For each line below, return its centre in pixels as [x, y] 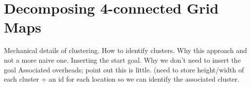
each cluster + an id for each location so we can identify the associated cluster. [122, 79]
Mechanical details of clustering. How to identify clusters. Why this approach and [125, 50]
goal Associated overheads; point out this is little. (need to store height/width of [124, 69]
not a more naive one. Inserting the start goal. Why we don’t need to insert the [122, 60]
